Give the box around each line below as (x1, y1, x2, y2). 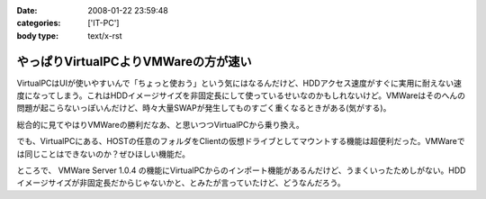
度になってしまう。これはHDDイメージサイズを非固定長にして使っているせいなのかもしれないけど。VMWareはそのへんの (16, 90, 465, 101)
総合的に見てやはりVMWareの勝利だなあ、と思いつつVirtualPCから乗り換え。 (16, 119, 305, 130)
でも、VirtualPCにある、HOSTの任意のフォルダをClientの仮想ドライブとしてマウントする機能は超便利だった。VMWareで (16, 136, 465, 147)
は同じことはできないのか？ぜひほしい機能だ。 (16, 149, 191, 159)
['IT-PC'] (87, 18, 120, 29)
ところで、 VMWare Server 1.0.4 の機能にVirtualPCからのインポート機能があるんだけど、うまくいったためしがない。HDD (16, 165, 466, 176)
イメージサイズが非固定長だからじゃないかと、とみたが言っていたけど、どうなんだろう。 (16, 177, 346, 188)
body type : (16, 30, 58, 41)
